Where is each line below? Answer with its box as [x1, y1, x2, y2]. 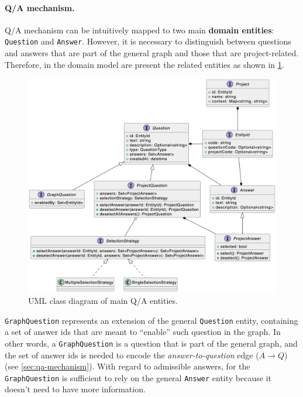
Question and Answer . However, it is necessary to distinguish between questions [5, 35, 291, 47]
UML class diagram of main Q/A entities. [28, 295, 178, 307]
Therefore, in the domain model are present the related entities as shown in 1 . [5, 58, 284, 70]
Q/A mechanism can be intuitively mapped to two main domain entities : [5, 23, 274, 36]
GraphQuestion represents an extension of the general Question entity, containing [5, 314, 298, 326]
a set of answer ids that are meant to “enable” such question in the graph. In [5, 326, 281, 338]
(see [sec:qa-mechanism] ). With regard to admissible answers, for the [5, 360, 250, 372]
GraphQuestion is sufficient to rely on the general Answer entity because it [5, 371, 271, 384]
